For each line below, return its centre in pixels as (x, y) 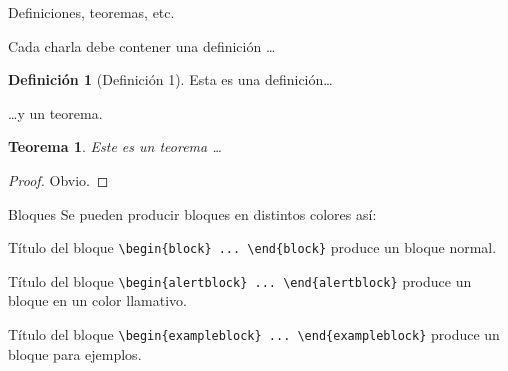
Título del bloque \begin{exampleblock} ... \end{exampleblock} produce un (254, 334)
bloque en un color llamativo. (97, 300)
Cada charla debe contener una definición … (142, 45)
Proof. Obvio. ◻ (58, 179)
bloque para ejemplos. (75, 353)
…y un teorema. (55, 112)
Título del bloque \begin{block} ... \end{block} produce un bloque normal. (252, 247)
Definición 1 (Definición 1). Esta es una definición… (170, 79)
